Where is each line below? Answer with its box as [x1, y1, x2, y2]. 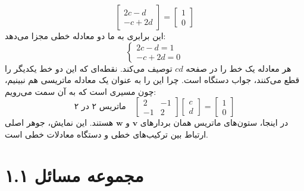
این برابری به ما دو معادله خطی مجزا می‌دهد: [5, 30, 166, 42]
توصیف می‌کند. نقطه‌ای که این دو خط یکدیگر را [5, 62, 173, 74]
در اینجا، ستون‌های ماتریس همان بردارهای [140, 116, 289, 129]
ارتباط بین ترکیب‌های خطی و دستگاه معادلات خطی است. [5, 128, 209, 140]
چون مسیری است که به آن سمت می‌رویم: [5, 85, 156, 97]
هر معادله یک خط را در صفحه [186, 62, 292, 74]
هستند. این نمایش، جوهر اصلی [5, 116, 114, 129]
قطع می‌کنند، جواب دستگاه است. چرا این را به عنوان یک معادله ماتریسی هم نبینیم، [5, 74, 300, 86]
